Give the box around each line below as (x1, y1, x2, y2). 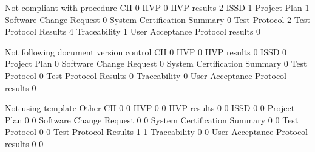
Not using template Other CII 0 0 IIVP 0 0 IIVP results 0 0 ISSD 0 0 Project (5, 102, 295, 114)
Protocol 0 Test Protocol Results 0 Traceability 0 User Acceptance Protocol (5, 69, 287, 81)
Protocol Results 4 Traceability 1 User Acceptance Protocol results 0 (5, 25, 261, 38)
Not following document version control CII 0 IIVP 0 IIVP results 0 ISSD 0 (5, 45, 287, 58)
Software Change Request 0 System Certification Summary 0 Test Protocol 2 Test (5, 13, 310, 26)
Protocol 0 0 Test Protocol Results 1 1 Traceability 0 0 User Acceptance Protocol (5, 125, 308, 138)
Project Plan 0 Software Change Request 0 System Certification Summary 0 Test (5, 57, 307, 70)
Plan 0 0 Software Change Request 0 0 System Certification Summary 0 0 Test (5, 113, 299, 126)
